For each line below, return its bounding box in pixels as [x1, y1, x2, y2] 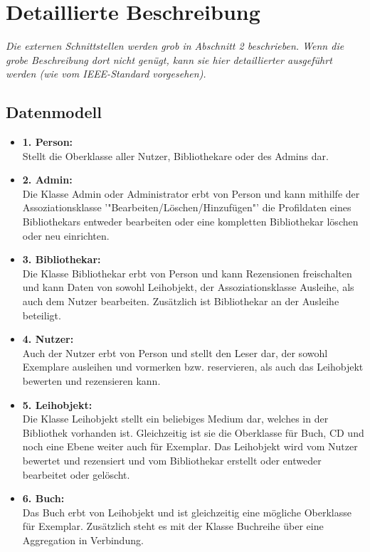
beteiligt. [22, 307, 61, 322]
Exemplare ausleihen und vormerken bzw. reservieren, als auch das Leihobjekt [22, 359, 364, 374]
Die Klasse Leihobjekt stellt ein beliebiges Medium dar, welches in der [22, 411, 329, 426]
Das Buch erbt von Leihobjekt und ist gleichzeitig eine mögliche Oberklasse [22, 504, 351, 519]
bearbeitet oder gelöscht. [22, 467, 130, 482]
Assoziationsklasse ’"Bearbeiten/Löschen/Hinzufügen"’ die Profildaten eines [22, 200, 351, 215]
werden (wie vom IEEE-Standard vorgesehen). [6, 66, 206, 81]
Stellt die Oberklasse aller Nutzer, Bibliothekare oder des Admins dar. [22, 148, 329, 163]
